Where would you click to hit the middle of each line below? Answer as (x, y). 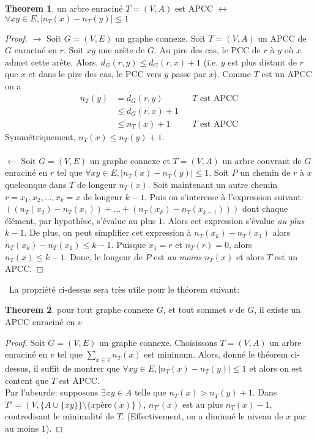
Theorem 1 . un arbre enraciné (64, 8)
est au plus (203, 404)
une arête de (121, 50)
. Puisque (129, 244)
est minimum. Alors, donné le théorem (216, 354)
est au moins (178, 256)
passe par (188, 74)
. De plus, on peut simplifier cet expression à (108, 232)
